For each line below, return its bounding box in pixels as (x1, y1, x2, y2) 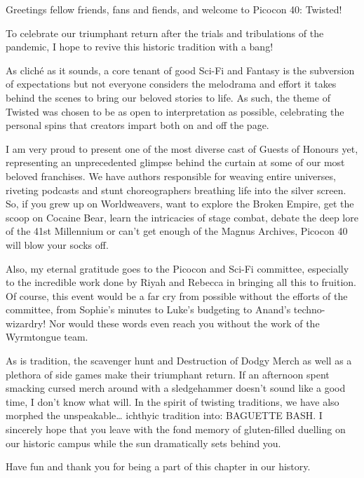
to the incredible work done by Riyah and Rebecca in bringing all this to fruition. (6, 275, 357, 289)
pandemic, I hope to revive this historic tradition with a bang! (6, 39, 274, 54)
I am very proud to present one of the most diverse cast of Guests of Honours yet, (6, 141, 358, 156)
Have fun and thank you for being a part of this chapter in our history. (6, 459, 311, 474)
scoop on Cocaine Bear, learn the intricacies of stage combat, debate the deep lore (6, 210, 358, 224)
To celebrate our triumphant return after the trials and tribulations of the (6, 25, 324, 40)
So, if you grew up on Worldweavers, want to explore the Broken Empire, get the (6, 196, 354, 211)
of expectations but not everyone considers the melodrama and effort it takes (6, 76, 337, 91)
